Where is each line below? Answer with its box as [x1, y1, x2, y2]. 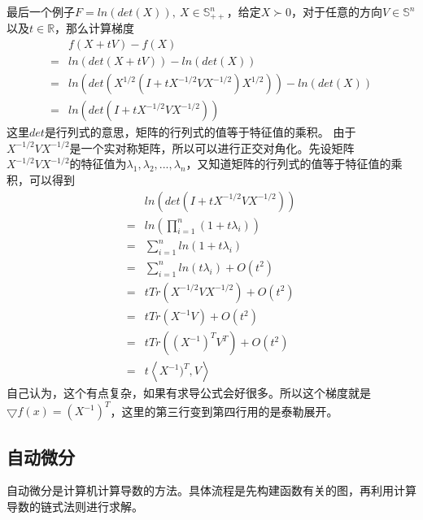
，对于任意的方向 [290, 3, 382, 19]
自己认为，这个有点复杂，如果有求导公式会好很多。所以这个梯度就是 [7, 384, 371, 401]
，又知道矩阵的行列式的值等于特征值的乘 [185, 155, 403, 172]
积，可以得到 [7, 171, 75, 188]
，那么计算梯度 [55, 19, 135, 37]
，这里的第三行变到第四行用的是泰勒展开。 [110, 402, 338, 419]
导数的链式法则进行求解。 [7, 497, 143, 514]
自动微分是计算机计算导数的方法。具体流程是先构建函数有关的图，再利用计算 [7, 482, 416, 499]
